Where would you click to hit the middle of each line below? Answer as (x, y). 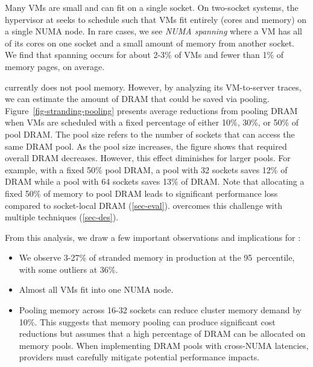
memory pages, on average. (55, 66)
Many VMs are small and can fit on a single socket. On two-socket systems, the (152, 7)
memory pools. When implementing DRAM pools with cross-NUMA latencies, (164, 345)
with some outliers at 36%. (68, 269)
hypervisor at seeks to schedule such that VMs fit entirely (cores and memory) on (156, 19)
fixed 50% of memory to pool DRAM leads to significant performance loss (141, 193)
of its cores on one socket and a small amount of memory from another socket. (150, 43)
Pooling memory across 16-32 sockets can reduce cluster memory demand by (160, 310)
